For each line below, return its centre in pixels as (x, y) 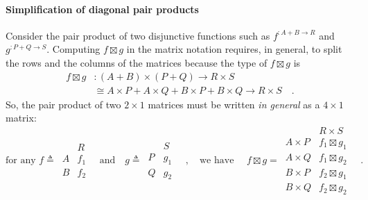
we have (217, 160)
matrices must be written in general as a (234, 104)
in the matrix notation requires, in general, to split (234, 49)
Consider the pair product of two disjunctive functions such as (138, 35)
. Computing (73, 49)
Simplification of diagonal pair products (102, 9)
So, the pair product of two (63, 104)
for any (21, 160)
